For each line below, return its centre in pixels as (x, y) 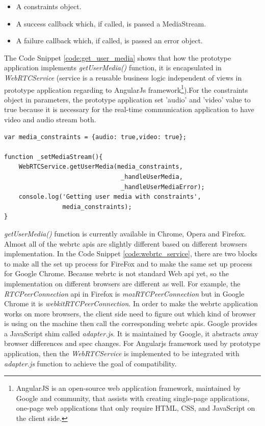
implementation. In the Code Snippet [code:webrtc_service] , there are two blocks (131, 254)
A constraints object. (49, 6)
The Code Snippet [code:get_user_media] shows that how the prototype (118, 57)
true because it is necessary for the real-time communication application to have (129, 109)
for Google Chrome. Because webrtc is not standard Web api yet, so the (116, 273)
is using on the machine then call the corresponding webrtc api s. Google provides (131, 323)
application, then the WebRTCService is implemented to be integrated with (122, 353)
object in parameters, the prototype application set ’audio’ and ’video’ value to (127, 99)
